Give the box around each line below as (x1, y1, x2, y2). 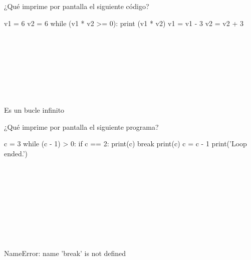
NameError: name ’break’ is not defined (4, 247, 126, 258)
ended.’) (4, 148, 28, 158)
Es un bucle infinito (4, 105, 65, 115)
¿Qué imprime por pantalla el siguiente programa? (4, 121, 159, 132)
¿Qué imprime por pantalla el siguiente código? (4, 1, 149, 11)
